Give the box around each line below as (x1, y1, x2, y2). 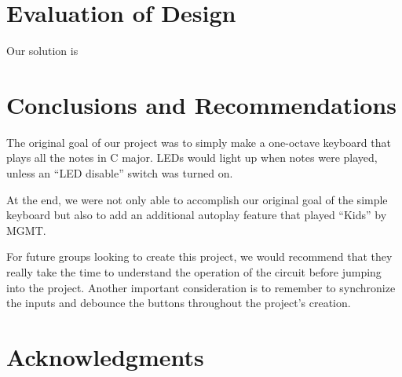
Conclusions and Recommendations (6, 88, 397, 120)
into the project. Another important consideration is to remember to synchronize (6, 279, 396, 295)
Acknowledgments (6, 340, 204, 372)
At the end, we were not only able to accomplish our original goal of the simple (6, 191, 388, 207)
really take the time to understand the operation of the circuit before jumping (6, 264, 382, 280)
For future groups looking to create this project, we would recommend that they (6, 248, 393, 265)
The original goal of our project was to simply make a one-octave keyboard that (6, 134, 391, 150)
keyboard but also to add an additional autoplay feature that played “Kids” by (6, 207, 387, 223)
